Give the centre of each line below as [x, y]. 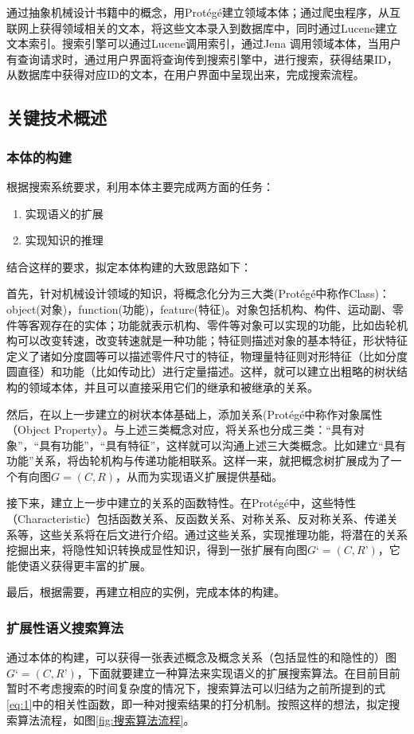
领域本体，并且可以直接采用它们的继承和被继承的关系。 [173, 387]
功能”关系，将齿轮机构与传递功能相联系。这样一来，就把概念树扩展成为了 [199, 461]
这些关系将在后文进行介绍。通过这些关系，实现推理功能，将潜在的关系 [223, 534]
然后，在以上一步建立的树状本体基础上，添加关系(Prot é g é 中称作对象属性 [195, 414]
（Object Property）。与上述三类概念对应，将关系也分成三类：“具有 [180, 429]
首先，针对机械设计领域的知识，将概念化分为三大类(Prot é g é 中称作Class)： [198, 293]
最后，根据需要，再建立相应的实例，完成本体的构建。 [146, 592]
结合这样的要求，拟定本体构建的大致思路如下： [129, 266]
